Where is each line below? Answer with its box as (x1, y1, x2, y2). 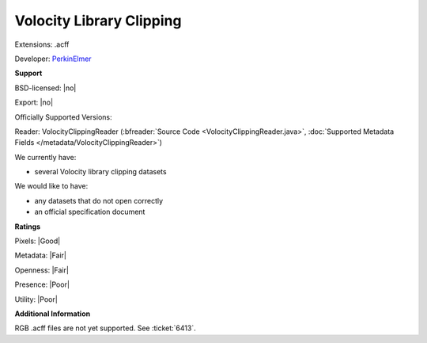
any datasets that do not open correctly (34, 196, 164, 205)
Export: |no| (14, 97, 54, 107)
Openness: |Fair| (14, 265, 69, 275)
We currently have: (14, 152, 77, 162)
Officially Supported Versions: (14, 112, 112, 122)
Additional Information (14, 309, 91, 318)
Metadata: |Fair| (14, 250, 67, 261)
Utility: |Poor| (14, 294, 59, 304)
